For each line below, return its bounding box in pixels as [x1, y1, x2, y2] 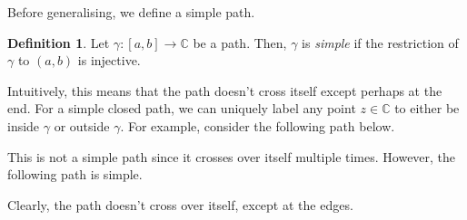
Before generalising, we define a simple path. [7, 3, 255, 21]
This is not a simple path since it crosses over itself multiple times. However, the [7, 147, 456, 166]
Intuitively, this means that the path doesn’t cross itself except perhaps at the [7, 81, 442, 100]
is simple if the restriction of [302, 33, 459, 52]
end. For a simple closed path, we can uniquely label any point [7, 99, 356, 118]
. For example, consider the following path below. [120, 116, 395, 135]
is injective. [77, 51, 141, 70]
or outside [54, 116, 110, 135]
